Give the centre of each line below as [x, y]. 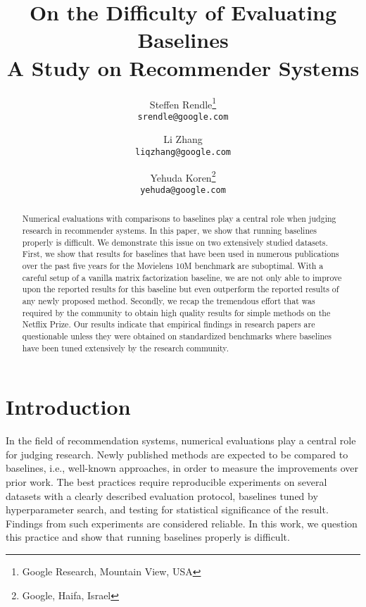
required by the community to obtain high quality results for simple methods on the [176, 312]
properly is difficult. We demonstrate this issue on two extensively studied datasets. [175, 242]
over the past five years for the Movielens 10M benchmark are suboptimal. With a [173, 265]
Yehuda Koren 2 [183, 176]
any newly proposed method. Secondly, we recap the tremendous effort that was [169, 300]
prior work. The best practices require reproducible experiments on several [166, 481]
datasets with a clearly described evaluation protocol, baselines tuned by [162, 495]
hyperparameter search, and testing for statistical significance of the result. [167, 509]
